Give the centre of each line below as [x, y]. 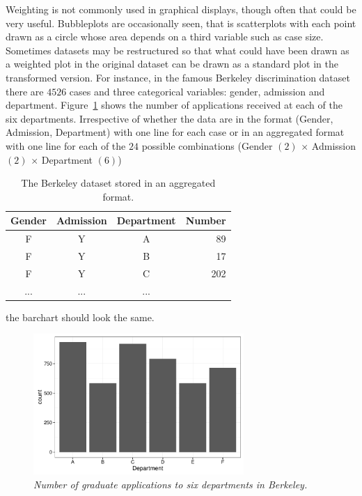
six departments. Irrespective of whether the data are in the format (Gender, [170, 118]
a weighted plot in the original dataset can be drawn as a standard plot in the [172, 64]
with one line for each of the [66, 145]
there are [25, 91]
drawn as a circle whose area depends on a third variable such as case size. [165, 37]
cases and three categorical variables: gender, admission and [197, 91]
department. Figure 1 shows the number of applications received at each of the [174, 105]
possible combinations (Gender [207, 145]
